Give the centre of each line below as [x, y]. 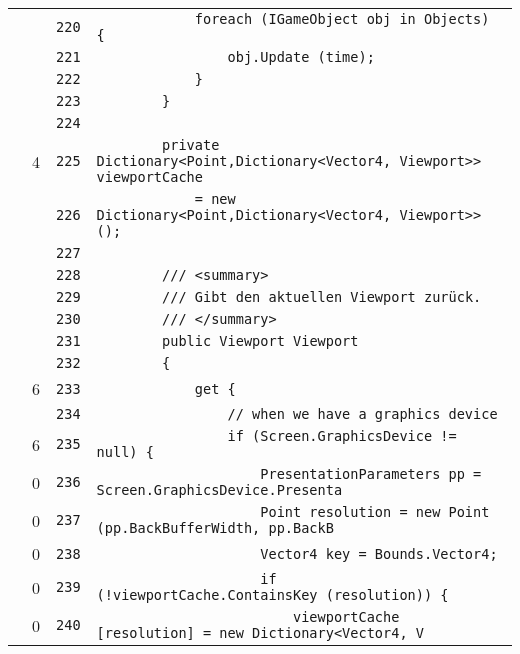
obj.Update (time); [301, 57]
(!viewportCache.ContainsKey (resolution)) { [272, 595]
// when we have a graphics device [362, 414]
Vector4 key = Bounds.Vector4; [379, 553]
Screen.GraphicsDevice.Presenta [219, 490]
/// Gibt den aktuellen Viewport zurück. [322, 297]
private [191, 145]
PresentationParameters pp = [371, 474]
